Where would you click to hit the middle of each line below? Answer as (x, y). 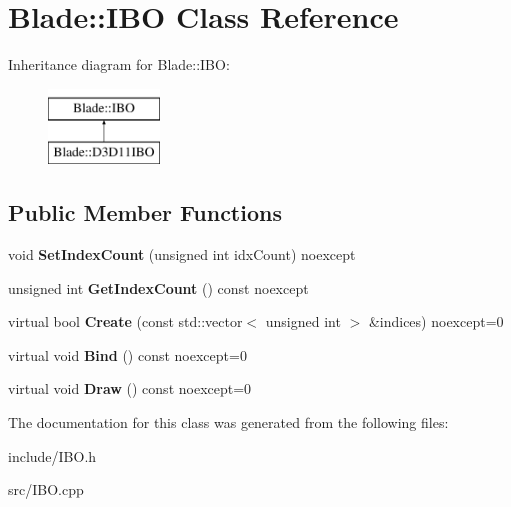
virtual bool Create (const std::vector (125, 321)
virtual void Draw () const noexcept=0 (130, 388)
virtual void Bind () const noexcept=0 (127, 354)
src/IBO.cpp (46, 489)
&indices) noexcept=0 (436, 321)
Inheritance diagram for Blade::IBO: (119, 64)
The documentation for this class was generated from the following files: (228, 422)
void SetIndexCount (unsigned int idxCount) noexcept (182, 254)
